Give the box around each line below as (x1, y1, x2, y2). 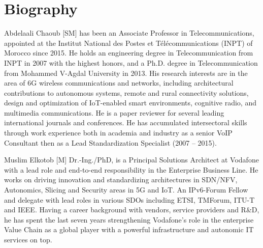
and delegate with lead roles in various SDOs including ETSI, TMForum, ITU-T (4, 194, 255, 205)
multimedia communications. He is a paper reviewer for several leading (4, 107, 224, 118)
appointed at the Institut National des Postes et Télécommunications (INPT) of (4, 37, 253, 48)
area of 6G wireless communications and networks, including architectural (4, 77, 234, 88)
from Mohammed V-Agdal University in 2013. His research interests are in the (4, 67, 248, 78)
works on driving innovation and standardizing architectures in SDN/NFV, (4, 174, 238, 185)
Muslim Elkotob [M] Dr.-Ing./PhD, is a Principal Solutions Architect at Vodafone (4, 154, 259, 165)
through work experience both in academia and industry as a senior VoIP (4, 127, 233, 138)
